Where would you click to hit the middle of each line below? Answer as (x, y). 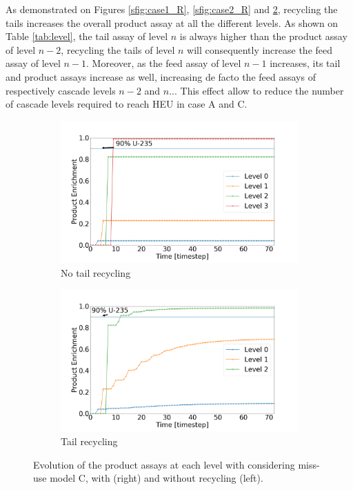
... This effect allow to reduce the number (256, 90)
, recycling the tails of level (118, 49)
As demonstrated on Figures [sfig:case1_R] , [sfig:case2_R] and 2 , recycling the (172, 9)
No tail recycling (96, 272)
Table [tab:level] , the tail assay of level (87, 36)
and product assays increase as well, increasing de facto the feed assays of (161, 76)
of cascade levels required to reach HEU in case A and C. (127, 104)
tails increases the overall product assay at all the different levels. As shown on (172, 22)
